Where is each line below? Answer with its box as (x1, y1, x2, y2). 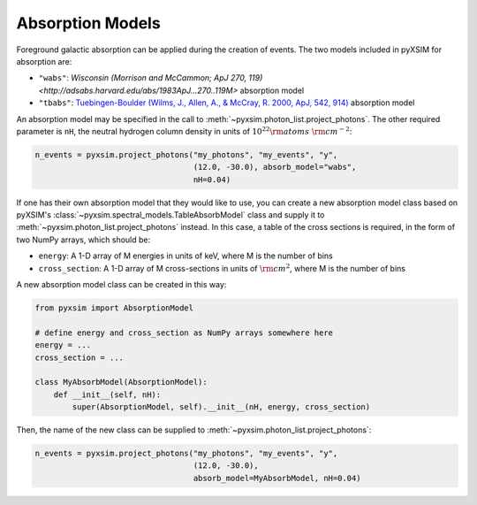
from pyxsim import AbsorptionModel (34, 302, 194, 313)
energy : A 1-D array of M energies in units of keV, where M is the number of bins (38, 250, 333, 261)
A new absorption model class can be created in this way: (16, 279, 227, 289)
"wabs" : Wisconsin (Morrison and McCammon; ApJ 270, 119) (38, 73, 263, 83)
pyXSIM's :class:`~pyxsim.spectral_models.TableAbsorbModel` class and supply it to (16, 210, 325, 220)
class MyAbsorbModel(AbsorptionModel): (34, 377, 208, 387)
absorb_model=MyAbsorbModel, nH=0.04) (193, 473, 361, 483)
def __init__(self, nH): (53, 389, 162, 400)
